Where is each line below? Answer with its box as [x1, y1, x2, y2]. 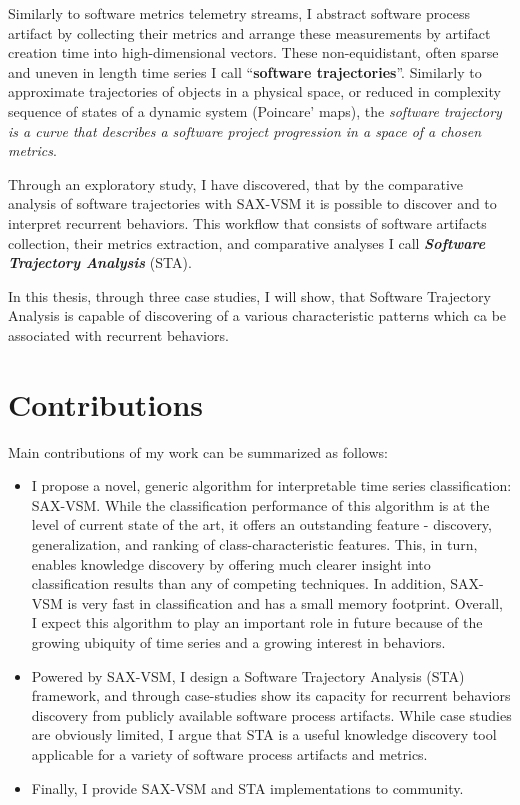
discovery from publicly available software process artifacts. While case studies [31, 704, 512, 725]
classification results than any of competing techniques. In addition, [31, 573, 446, 594]
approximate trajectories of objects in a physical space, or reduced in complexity [8, 81, 501, 102]
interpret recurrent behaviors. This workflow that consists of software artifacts [8, 212, 487, 233]
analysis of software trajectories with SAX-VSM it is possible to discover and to [8, 193, 497, 214]
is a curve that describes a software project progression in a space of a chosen [8, 120, 482, 141]
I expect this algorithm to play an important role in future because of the [31, 612, 483, 633]
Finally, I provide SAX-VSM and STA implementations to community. [31, 777, 464, 798]
